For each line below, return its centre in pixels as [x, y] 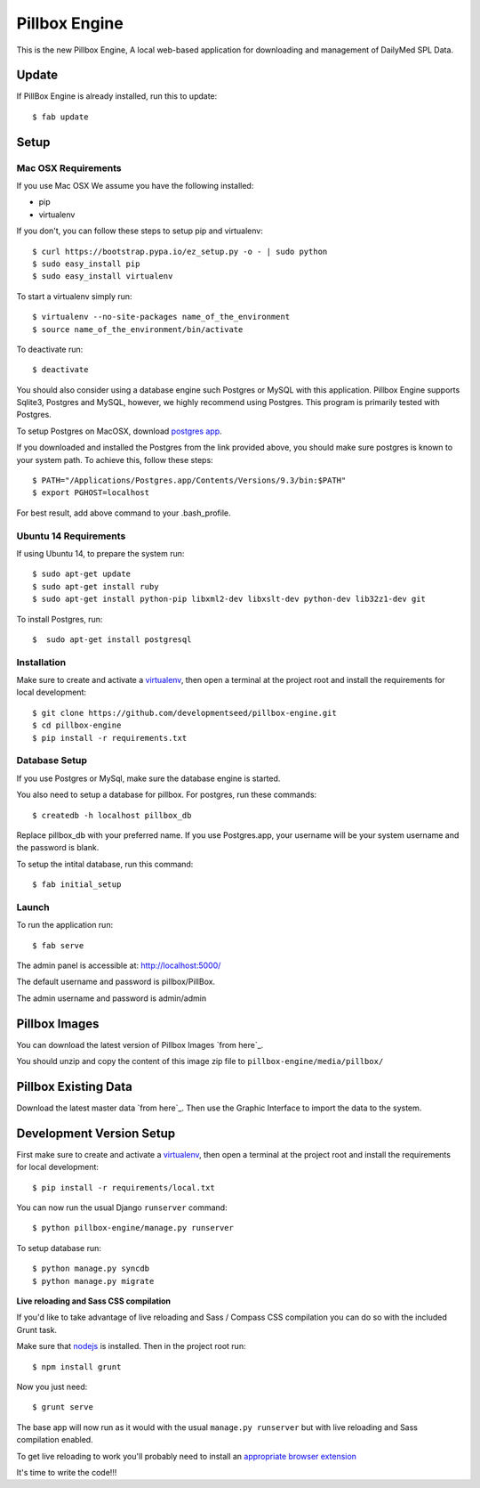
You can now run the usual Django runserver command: [122, 1207]
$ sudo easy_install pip [86, 264]
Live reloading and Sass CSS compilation [93, 1301]
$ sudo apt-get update [82, 574]
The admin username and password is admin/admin [112, 998]
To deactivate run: [50, 349]
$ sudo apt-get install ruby [96, 586]
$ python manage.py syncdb [91, 1268]
